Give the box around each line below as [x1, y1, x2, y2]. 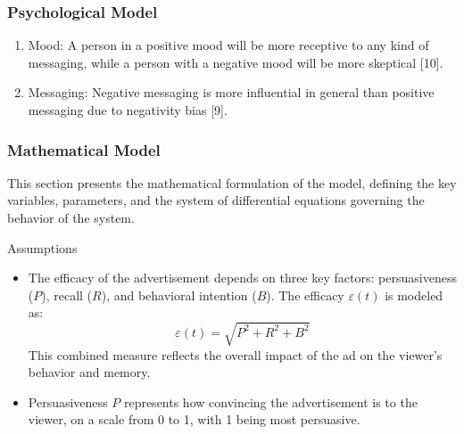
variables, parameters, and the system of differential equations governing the [7, 191, 425, 209]
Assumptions [7, 238, 78, 257]
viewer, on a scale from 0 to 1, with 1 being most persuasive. [28, 410, 360, 429]
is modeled [385, 285, 443, 304]
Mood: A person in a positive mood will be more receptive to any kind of [28, 36, 429, 54]
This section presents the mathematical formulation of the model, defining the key [7, 173, 457, 192]
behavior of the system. [7, 209, 135, 226]
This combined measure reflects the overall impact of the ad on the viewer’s [28, 345, 443, 364]
